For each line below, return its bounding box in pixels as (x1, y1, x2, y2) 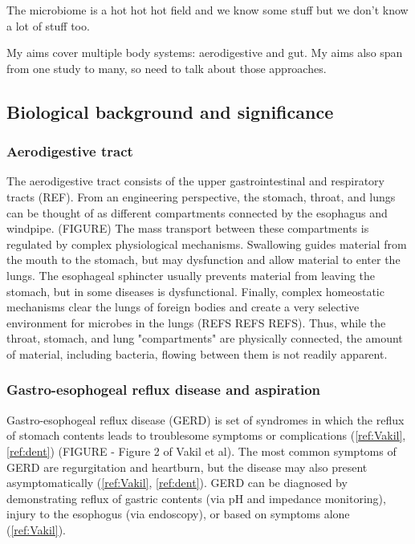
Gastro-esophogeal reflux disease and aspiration (6, 380, 321, 400)
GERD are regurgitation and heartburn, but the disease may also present (6, 458, 368, 475)
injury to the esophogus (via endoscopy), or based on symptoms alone (6, 505, 350, 522)
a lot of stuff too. (6, 17, 90, 34)
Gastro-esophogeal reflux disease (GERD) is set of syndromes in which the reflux (6, 411, 405, 428)
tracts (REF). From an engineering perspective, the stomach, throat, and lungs (6, 188, 396, 205)
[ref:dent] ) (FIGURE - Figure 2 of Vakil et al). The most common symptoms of (6, 442, 397, 459)
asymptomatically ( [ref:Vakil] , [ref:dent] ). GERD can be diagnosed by (6, 474, 348, 491)
